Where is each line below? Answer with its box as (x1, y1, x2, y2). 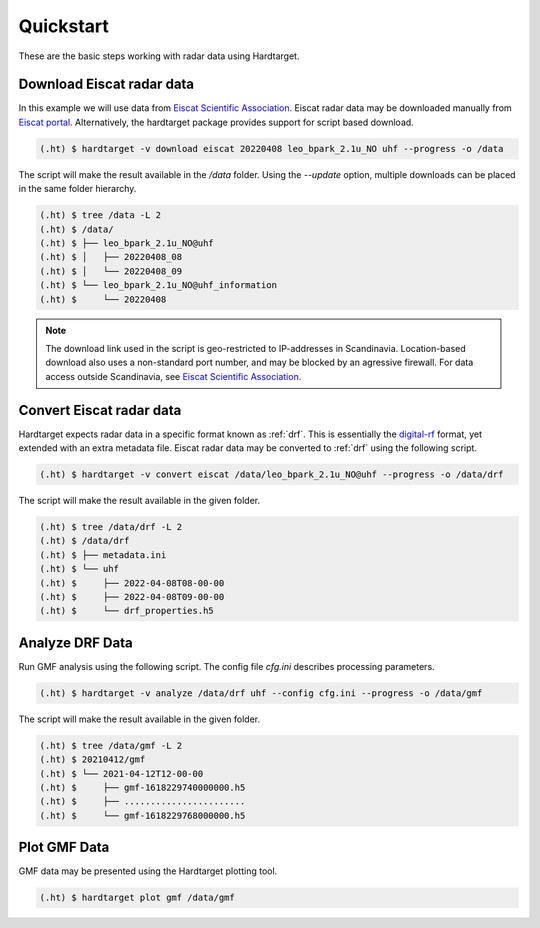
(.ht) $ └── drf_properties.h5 (39, 605, 214, 617)
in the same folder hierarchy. (18, 183, 137, 195)
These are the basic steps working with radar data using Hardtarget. (18, 50, 300, 62)
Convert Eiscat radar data (18, 401, 182, 419)
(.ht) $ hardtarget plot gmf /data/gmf (39, 892, 235, 904)
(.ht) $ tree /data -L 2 (39, 210, 162, 221)
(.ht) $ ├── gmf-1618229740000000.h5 (39, 781, 246, 793)
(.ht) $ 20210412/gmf (39, 754, 146, 765)
